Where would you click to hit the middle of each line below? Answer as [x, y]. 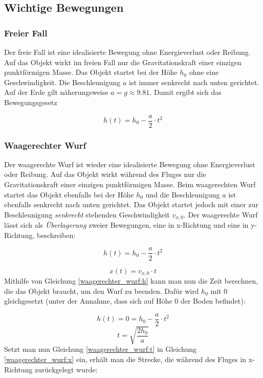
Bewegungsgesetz [31, 102]
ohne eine [204, 72]
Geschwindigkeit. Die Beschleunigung [62, 82]
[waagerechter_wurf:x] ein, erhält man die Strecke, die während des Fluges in [125, 359]
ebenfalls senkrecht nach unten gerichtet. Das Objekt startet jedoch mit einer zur [131, 204]
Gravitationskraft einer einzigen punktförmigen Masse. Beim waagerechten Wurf [130, 184]
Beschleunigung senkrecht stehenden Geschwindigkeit [87, 214]
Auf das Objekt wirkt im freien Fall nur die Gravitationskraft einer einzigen [123, 62]
